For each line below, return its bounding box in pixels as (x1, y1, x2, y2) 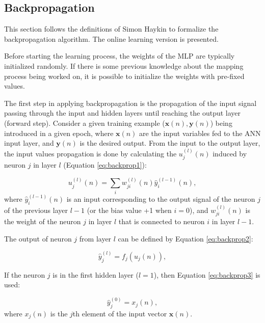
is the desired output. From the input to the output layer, (79, 138, 260, 148)
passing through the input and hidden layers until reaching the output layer (4, 107, 241, 118)
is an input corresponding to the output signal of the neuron (66, 194, 255, 204)
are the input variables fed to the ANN (139, 127, 261, 138)
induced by (213, 148, 247, 158)
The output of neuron (4, 233, 72, 244)
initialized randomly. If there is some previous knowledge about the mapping (4, 60, 244, 71)
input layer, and (4, 138, 54, 148)
